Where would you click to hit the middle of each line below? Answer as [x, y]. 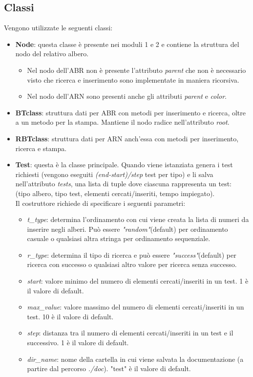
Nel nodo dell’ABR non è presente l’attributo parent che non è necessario [137, 70]
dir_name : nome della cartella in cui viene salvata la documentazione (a [135, 359]
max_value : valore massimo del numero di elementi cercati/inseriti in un [136, 307]
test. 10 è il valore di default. [70, 316]
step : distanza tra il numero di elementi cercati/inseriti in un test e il [130, 333]
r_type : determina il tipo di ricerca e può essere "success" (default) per [132, 255]
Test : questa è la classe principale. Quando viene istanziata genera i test [124, 165]
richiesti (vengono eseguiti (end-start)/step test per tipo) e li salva [114, 174]
